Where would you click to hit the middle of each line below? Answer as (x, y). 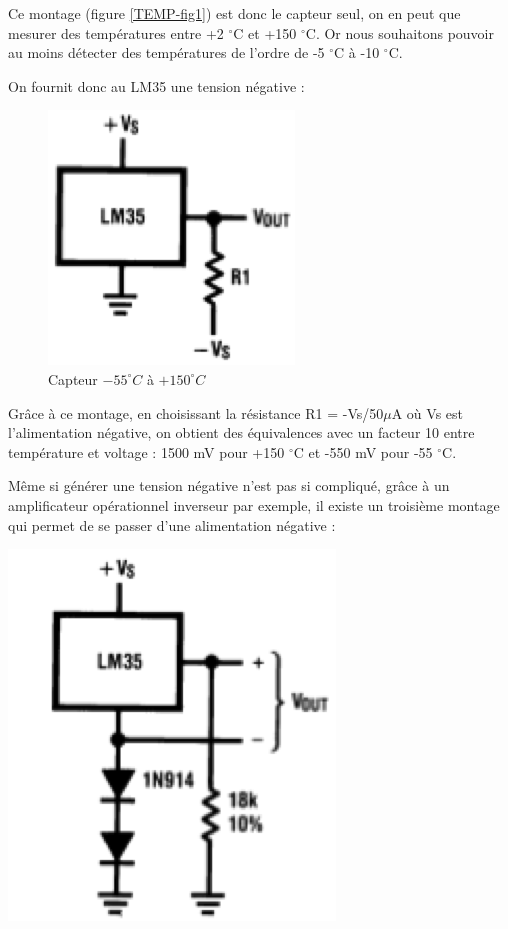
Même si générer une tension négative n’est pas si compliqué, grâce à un (229, 485)
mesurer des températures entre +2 (116, 32)
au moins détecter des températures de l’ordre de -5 (166, 52)
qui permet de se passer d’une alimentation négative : (172, 524)
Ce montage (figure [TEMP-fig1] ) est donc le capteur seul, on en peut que (234, 13)
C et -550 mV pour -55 (363, 451)
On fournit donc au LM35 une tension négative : (156, 85)
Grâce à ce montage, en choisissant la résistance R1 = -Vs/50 (196, 412)
